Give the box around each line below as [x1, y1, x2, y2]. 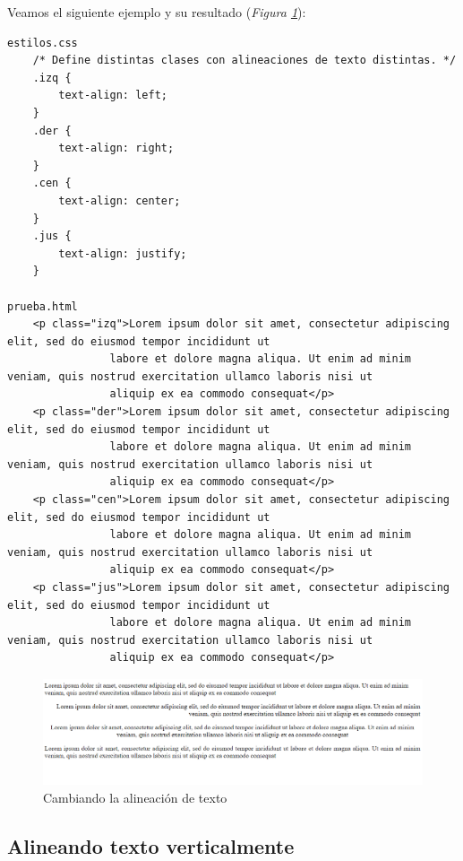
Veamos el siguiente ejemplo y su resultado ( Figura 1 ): [7, 3, 306, 21]
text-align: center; [58, 194, 181, 207]
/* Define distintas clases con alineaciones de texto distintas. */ [32, 54, 457, 67]
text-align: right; [58, 142, 175, 155]
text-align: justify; [58, 247, 187, 260]
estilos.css [7, 36, 78, 49]
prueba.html [7, 300, 78, 313]
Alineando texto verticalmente [7, 831, 295, 859]
